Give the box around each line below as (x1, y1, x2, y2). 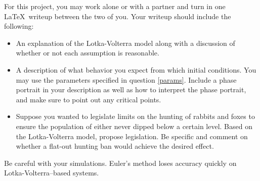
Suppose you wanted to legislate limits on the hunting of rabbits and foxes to (16, 111, 255, 122)
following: (4, 21, 34, 31)
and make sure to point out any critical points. (16, 94, 161, 104)
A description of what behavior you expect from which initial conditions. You (16, 64, 256, 75)
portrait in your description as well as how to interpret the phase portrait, (16, 84, 246, 95)
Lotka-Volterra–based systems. (4, 167, 99, 178)
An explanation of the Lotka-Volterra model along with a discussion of (16, 37, 235, 48)
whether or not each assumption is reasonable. (16, 47, 159, 58)
